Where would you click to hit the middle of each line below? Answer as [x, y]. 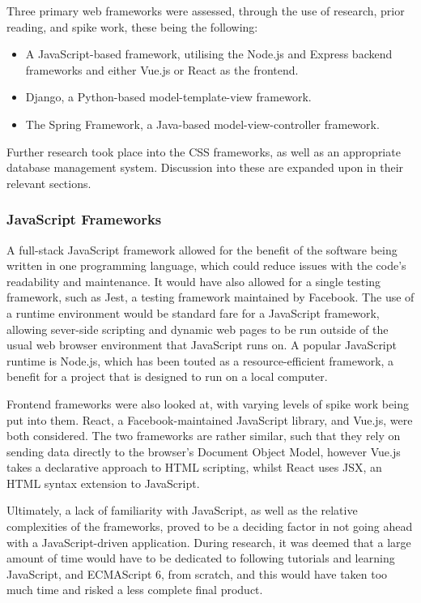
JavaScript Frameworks [84, 219]
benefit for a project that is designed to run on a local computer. [167, 376]
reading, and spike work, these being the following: [132, 26]
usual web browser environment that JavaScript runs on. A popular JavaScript [202, 345]
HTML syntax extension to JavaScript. [103, 483]
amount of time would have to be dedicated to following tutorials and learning [201, 558]
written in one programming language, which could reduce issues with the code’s [206, 265]
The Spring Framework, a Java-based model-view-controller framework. [202, 124]
